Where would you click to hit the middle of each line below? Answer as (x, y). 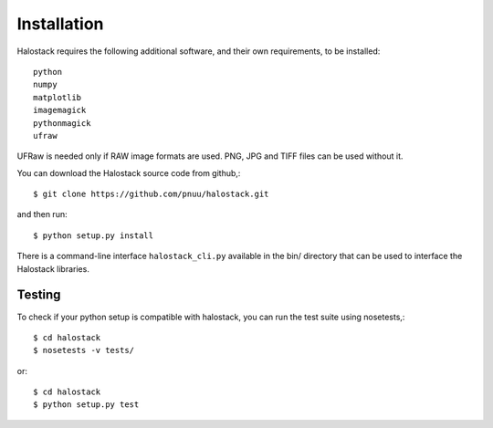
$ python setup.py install (94, 235)
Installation (60, 24)
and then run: (42, 214)
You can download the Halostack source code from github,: (129, 172)
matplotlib (58, 97)
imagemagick (60, 110)
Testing (39, 295)
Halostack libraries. (53, 268)
